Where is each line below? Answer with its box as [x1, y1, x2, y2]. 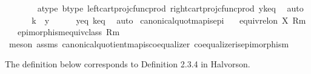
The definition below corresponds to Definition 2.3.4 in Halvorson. [5, 58, 250, 70]
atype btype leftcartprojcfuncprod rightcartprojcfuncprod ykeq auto [37, 2, 304, 14]
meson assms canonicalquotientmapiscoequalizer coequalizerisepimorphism [8, 37, 289, 50]
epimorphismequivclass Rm [17, 25, 120, 38]
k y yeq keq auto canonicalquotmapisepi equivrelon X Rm [32, 13, 306, 26]
